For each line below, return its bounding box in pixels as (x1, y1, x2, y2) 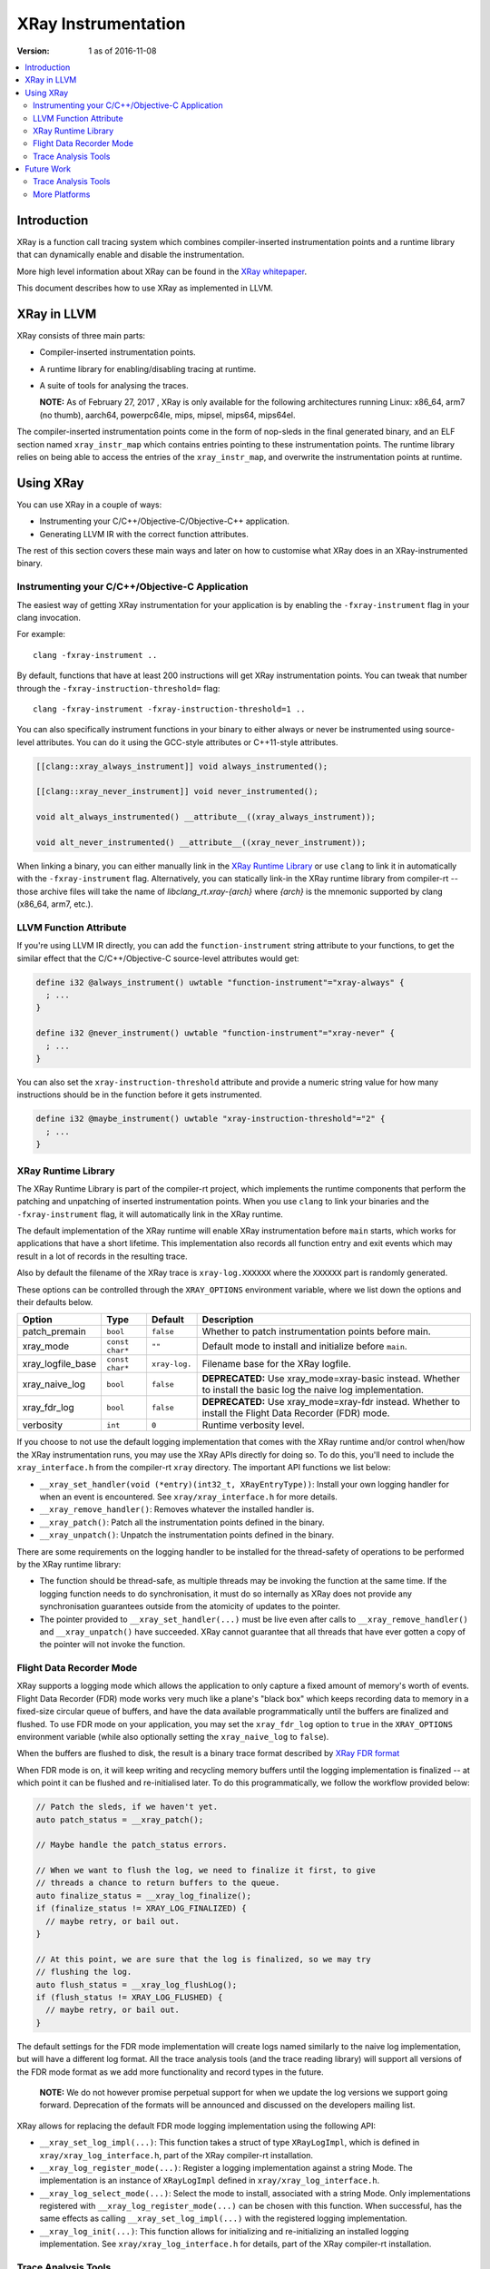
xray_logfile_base (22, 1358, 97, 1370)
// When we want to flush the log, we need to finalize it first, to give (35, 1865, 377, 1876)
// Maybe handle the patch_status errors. (35, 1840, 228, 1851)
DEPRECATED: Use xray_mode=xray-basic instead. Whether (201, 1372, 460, 1385)
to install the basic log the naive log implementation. (201, 1384, 424, 1397)
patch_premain (22, 1325, 86, 1338)
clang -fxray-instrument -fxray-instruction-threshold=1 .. (33, 703, 306, 714)
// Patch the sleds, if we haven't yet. (35, 1802, 218, 1812)
